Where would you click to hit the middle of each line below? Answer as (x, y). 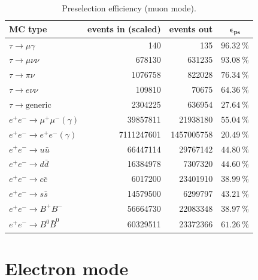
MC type (28, 29)
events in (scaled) (124, 29)
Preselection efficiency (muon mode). (129, 8)
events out (191, 29)
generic (38, 106)
